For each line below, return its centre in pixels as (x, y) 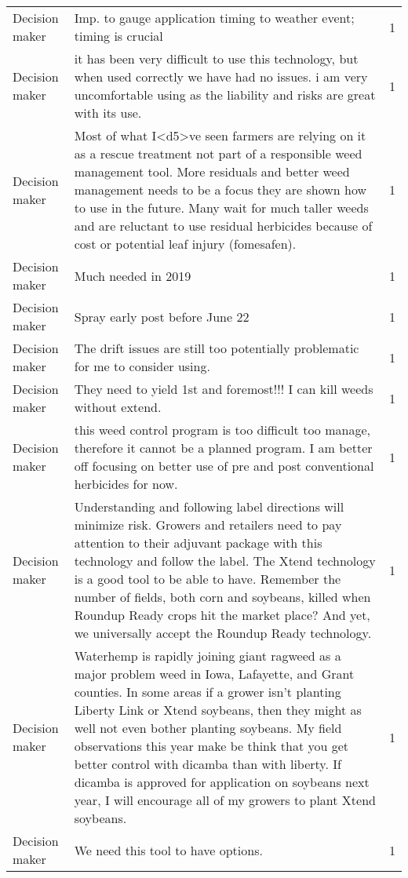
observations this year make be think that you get (211, 746)
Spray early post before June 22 (162, 316)
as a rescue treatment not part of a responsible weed (218, 153)
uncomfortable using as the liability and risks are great (225, 95)
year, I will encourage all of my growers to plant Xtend (225, 800)
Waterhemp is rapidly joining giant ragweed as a (208, 656)
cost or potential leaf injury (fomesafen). (185, 244)
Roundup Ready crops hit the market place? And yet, (222, 615)
